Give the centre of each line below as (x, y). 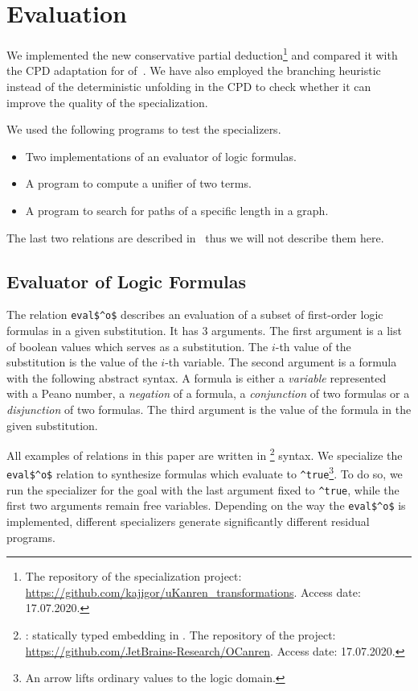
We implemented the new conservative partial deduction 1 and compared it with (202, 54)
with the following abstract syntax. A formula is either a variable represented (197, 377)
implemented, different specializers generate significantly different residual (188, 521)
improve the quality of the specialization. (107, 102)
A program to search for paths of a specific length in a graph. (177, 210)
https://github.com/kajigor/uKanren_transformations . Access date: (193, 592)
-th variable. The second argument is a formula (281, 362)
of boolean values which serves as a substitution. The (137, 346)
